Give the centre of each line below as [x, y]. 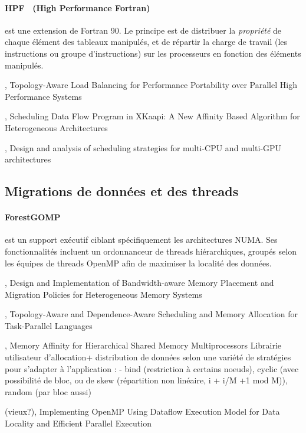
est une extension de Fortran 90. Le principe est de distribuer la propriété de [143, 30]
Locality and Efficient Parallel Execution [78, 423]
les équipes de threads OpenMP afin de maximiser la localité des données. [138, 263]
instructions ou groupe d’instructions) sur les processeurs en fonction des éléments [153, 53]
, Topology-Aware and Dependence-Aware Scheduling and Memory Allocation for [151, 314]
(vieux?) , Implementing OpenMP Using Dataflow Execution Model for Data [142, 411]
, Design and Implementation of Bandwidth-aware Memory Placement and [139, 283]
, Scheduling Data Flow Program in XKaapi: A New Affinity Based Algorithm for [152, 116]
